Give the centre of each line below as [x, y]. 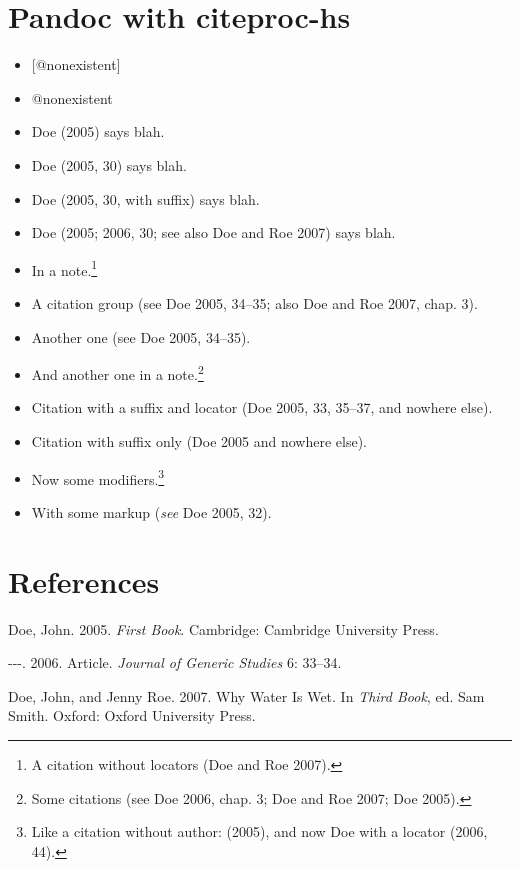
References [84, 580]
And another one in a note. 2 [117, 372]
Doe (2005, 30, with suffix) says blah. [145, 198]
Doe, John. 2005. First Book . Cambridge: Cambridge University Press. [223, 628]
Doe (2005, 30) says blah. [109, 164]
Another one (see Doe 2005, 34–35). [141, 336]
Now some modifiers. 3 [98, 477]
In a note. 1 [64, 268]
